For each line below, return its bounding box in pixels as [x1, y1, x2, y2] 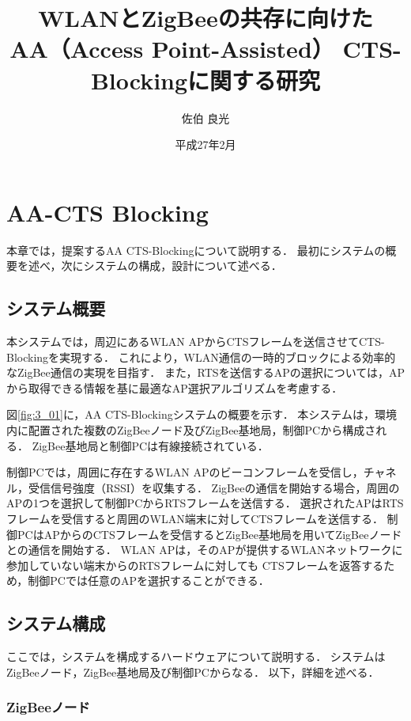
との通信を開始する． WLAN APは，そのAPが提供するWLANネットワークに [6, 541, 403, 558]
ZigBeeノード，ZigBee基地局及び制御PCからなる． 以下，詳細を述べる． [6, 663, 379, 680]
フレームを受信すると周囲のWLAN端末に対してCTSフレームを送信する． [6, 510, 383, 526]
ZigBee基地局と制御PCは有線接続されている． [32, 437, 269, 453]
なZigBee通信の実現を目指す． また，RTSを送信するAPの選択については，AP [6, 364, 405, 381]
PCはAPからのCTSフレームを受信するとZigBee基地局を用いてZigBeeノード [17, 526, 402, 542]
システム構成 [6, 611, 106, 636]
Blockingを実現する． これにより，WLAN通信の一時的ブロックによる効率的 [6, 348, 396, 365]
